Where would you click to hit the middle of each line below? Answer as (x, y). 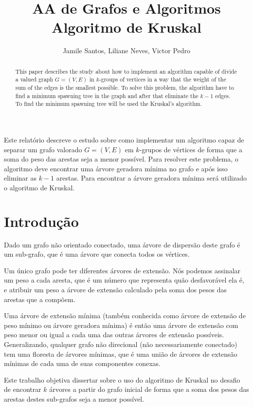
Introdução (41, 221)
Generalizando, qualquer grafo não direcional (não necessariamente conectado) (121, 344)
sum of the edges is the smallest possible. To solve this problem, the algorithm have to (125, 88)
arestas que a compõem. (40, 299)
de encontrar (23, 389)
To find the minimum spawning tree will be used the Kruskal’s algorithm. (108, 104)
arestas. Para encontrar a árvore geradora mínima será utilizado (151, 178)
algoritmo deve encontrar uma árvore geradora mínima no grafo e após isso (116, 168)
